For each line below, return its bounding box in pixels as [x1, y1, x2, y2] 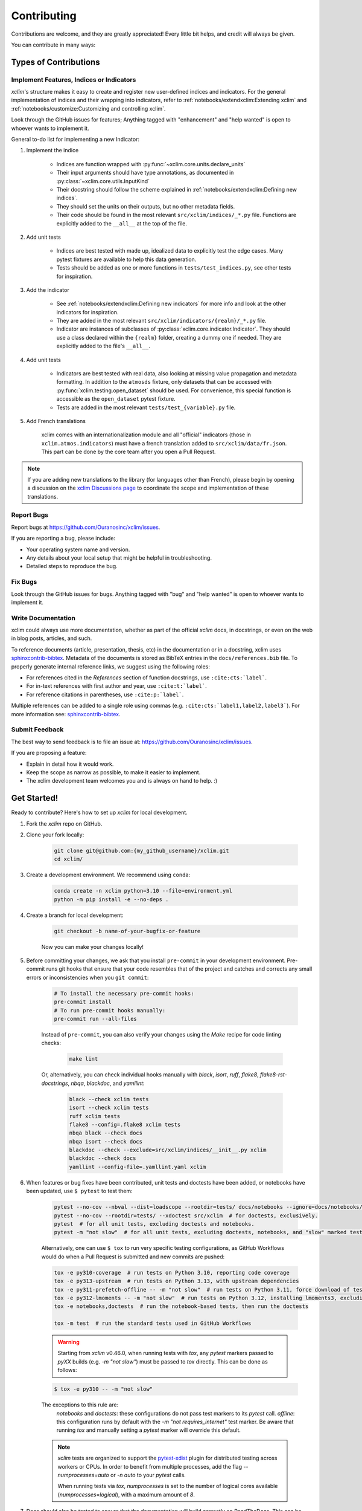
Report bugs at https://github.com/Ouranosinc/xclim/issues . [11, 523, 160, 531]
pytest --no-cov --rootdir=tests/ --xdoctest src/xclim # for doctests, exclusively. [54, 1212, 319, 1219]
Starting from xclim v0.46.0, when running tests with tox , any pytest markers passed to [57, 1350, 274, 1357]
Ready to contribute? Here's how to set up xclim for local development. [11, 809, 188, 816]
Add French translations [26, 417, 86, 424]
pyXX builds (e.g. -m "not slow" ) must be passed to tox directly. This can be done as [57, 1357, 268, 1365]
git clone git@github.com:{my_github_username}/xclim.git [54, 847, 229, 854]
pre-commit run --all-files [54, 1015, 137, 1023]
